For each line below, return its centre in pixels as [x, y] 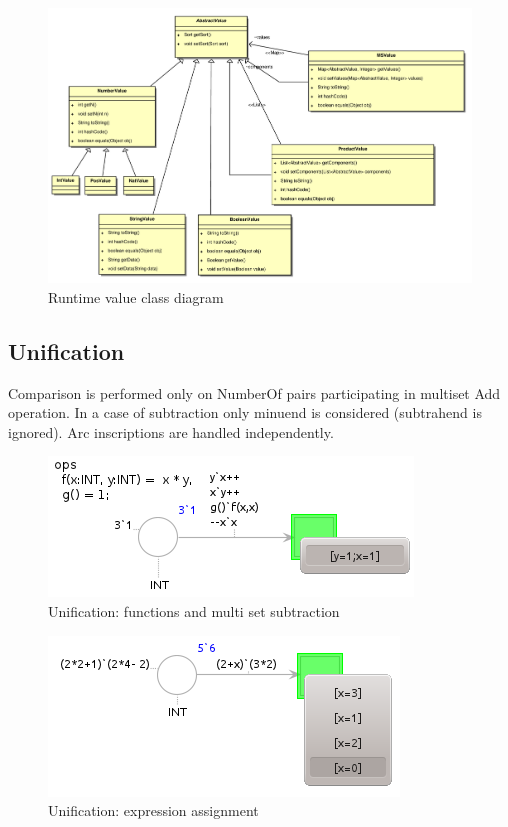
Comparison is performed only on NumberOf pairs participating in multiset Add [254, 392]
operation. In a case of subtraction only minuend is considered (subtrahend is [245, 412]
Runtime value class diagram [136, 296]
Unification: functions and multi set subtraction [194, 610]
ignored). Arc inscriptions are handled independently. [171, 431]
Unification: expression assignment [153, 810]
